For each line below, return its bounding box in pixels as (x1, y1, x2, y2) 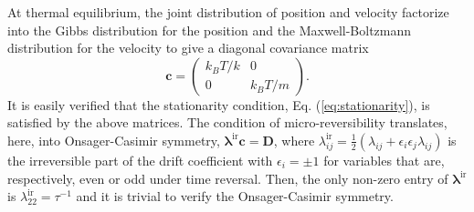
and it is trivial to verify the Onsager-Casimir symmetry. (76, 187, 394, 206)
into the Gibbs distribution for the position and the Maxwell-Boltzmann (7, 20, 412, 39)
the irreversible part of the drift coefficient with (7, 150, 273, 169)
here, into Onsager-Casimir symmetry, (7, 130, 220, 149)
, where (273, 130, 315, 149)
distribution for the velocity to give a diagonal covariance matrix (7, 38, 369, 57)
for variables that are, (323, 150, 445, 169)
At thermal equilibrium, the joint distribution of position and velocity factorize (7, 3, 449, 21)
